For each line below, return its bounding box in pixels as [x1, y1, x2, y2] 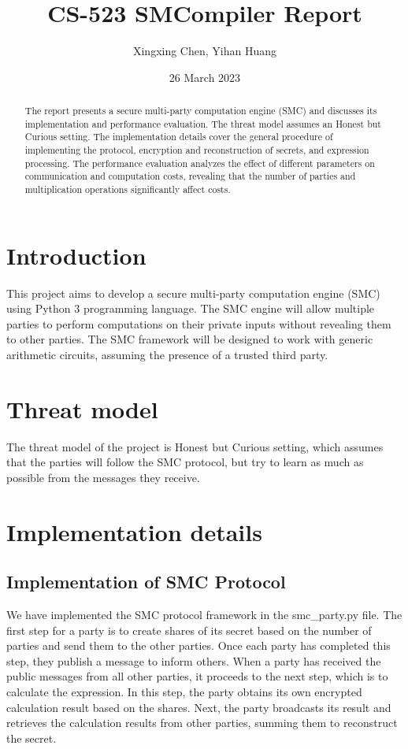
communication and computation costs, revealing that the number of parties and [24, 169, 356, 183]
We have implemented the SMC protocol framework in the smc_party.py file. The [6, 606, 402, 623]
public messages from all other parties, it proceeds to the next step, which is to [6, 668, 388, 684]
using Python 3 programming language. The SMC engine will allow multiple [6, 300, 375, 317]
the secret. [6, 729, 57, 746]
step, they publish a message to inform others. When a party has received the [6, 652, 381, 669]
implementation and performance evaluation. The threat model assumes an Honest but [24, 117, 381, 130]
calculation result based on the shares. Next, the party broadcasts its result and [6, 699, 391, 715]
